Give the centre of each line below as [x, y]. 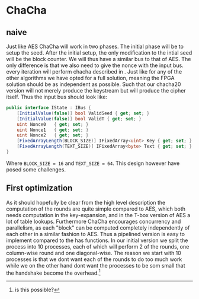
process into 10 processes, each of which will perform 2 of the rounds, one [98, 246]
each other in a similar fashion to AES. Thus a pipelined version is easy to [96, 234]
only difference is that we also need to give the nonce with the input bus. [95, 65]
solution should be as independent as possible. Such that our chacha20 [94, 84]
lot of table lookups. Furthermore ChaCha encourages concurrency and [94, 221]
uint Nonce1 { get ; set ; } [53, 130]
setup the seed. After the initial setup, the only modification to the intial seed [99, 53]
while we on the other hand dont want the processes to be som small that [96, 265]
